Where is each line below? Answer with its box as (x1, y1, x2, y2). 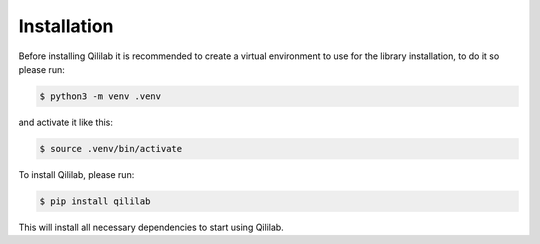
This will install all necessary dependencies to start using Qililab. (18, 221, 284, 233)
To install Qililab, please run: (18, 168, 135, 180)
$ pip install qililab (39, 195, 151, 207)
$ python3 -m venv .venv (39, 90, 162, 102)
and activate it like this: (18, 116, 114, 128)
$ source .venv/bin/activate (39, 143, 183, 154)
